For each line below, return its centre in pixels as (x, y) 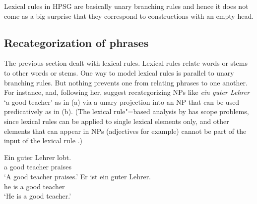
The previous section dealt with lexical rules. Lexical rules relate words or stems (126, 63)
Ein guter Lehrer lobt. (38, 157)
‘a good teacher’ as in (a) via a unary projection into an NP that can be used (122, 102)
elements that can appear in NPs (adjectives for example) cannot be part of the (125, 131)
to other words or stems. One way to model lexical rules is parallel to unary (119, 72)
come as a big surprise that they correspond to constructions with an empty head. (129, 16)
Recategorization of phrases (76, 42)
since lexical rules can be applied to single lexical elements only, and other (117, 121)
